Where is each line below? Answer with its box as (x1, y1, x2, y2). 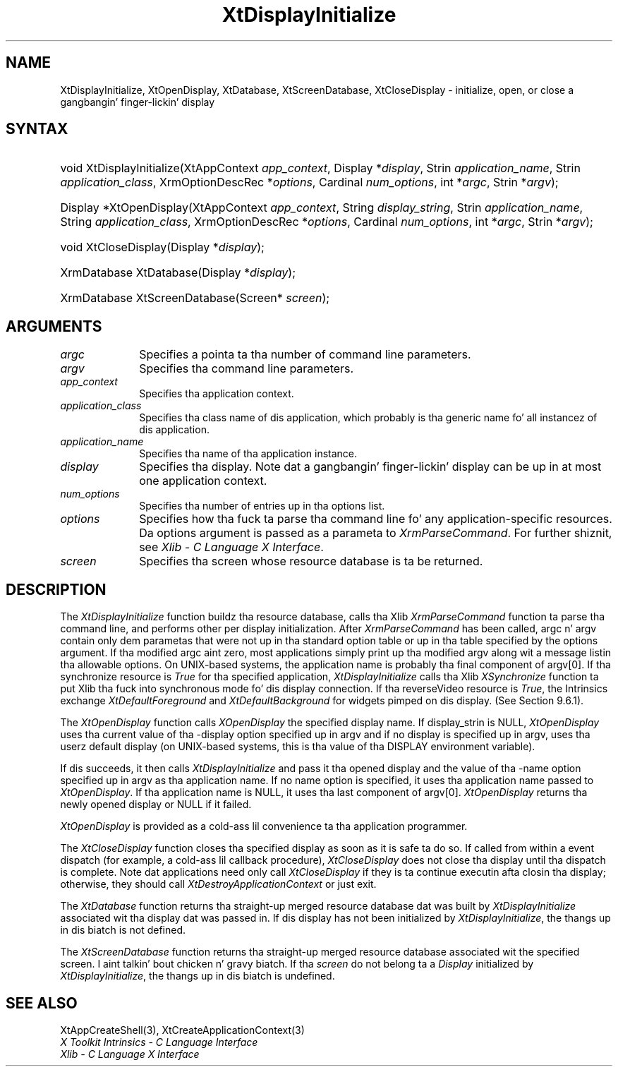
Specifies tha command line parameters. (139, 361, 354, 376)
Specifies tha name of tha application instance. (139, 447, 358, 460)
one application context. (139, 474, 267, 488)
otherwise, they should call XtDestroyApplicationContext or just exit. (60, 878, 377, 891)
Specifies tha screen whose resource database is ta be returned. (139, 554, 483, 569)
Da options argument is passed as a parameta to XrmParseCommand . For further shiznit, (139, 526, 612, 541)
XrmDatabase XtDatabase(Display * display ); (60, 265, 296, 280)
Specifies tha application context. (139, 387, 294, 400)
